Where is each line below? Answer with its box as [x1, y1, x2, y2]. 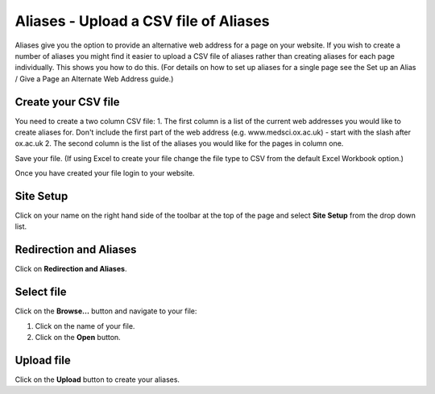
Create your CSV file [14, 95, 120, 109]
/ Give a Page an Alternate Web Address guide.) [14, 73, 174, 84]
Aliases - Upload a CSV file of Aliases [14, 12, 270, 30]
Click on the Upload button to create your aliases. [14, 375, 180, 384]
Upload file [14, 353, 72, 367]
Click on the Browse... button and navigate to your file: [14, 306, 197, 316]
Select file [14, 285, 67, 299]
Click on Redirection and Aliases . [14, 264, 127, 274]
